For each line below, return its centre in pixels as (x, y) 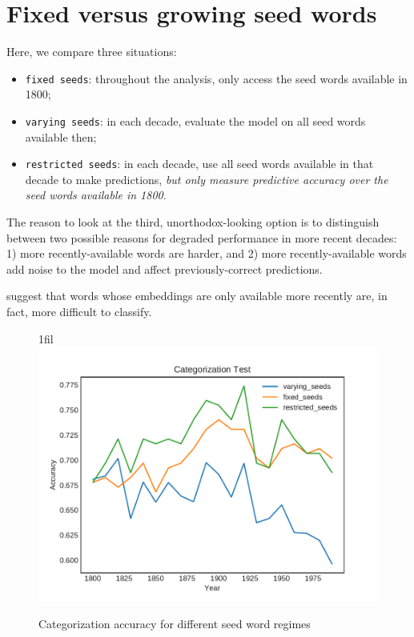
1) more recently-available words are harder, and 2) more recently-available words (207, 253)
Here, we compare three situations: (92, 52)
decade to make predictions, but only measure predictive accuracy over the (207, 179)
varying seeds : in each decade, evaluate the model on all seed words (195, 120)
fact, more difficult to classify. (79, 312)
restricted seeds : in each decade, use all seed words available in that (199, 164)
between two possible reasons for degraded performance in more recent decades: (202, 237)
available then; (61, 136)
